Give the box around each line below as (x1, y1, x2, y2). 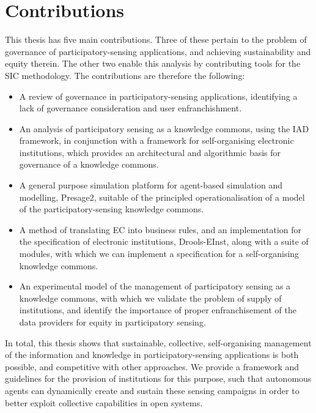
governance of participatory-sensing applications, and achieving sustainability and (5, 45, 311, 58)
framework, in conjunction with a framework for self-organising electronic (19, 134, 294, 147)
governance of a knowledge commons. (19, 158, 159, 171)
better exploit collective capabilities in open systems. (5, 396, 203, 409)
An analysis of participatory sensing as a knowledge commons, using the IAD (19, 122, 309, 135)
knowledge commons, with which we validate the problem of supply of (19, 291, 282, 304)
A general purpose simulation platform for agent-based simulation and (19, 179, 283, 192)
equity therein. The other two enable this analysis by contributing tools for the (5, 57, 301, 70)
